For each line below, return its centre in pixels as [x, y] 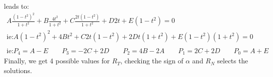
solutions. [18, 70]
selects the [233, 61]
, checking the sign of [152, 61]
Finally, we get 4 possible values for [57, 61]
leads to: [17, 6]
